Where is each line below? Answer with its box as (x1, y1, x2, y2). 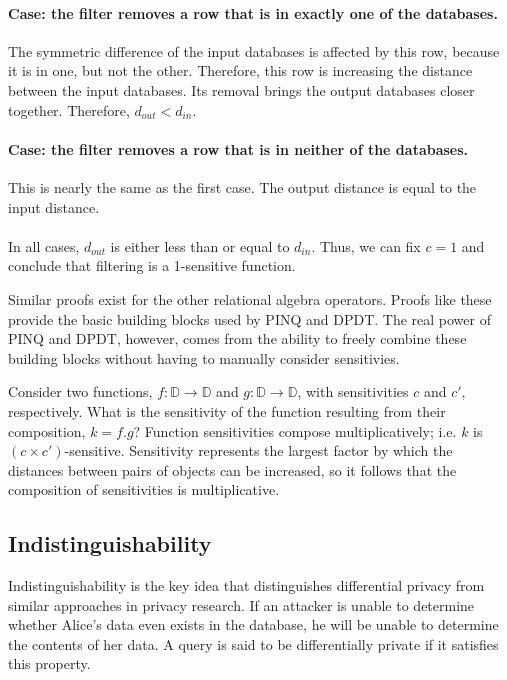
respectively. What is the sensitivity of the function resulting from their (8, 400, 446, 421)
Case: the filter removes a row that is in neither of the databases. (8, 138, 469, 159)
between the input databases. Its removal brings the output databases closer (8, 79, 475, 100)
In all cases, (8, 235, 80, 256)
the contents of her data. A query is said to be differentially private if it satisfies (8, 633, 499, 654)
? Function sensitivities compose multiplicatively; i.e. (133, 420, 457, 441)
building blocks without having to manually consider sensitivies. (8, 347, 400, 368)
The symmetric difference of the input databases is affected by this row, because (8, 40, 500, 61)
